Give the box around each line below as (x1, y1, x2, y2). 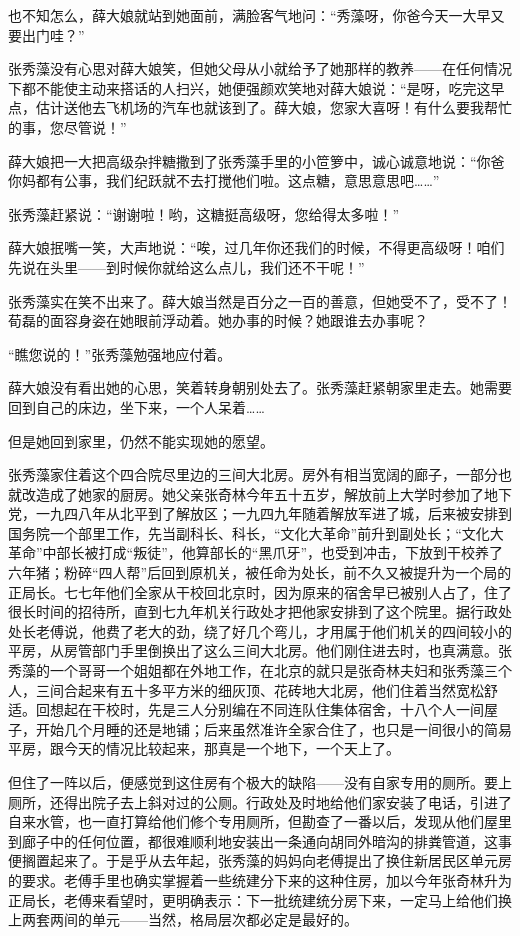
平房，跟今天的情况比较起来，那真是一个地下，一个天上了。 (8, 738, 400, 759)
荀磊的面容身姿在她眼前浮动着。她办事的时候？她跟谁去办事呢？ (8, 310, 428, 331)
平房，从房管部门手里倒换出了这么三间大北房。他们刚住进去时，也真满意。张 (8, 640, 512, 661)
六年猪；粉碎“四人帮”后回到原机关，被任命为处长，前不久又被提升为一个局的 (8, 562, 512, 583)
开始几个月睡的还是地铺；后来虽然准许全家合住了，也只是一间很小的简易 (35, 718, 512, 739)
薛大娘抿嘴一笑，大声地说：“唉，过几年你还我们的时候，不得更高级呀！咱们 (8, 237, 505, 258)
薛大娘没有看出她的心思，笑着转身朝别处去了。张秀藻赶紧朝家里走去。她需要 (8, 377, 512, 398)
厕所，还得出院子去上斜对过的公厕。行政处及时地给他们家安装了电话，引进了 (8, 791, 512, 812)
